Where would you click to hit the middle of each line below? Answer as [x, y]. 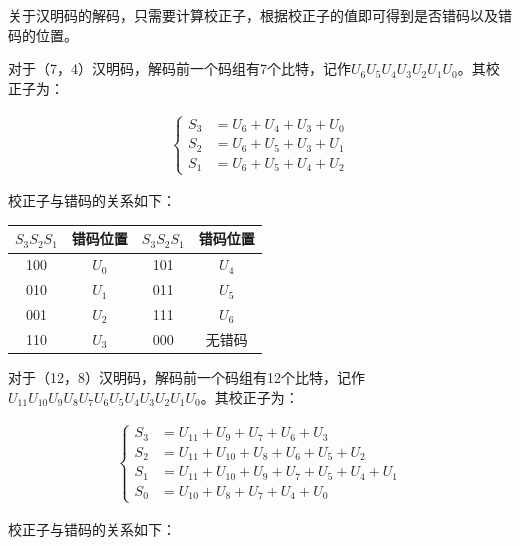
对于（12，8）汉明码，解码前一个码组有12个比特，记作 [186, 376]
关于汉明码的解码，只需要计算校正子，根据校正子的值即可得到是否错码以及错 [260, 15]
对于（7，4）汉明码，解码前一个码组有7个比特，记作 [179, 68]
